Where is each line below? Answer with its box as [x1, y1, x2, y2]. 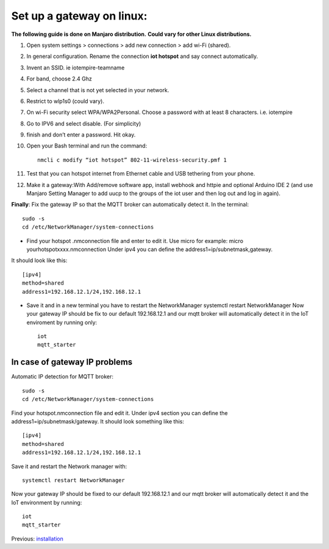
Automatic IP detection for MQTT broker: [11, 373, 114, 380]
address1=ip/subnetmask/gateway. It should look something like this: [11, 417, 185, 425]
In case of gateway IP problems [11, 357, 133, 367]
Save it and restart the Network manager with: [11, 462, 127, 470]
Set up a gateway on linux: [11, 9, 147, 23]
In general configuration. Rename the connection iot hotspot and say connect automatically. [26, 52, 258, 60]
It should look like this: [11, 257, 68, 264]
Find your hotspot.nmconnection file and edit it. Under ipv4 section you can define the [11, 409, 228, 417]
